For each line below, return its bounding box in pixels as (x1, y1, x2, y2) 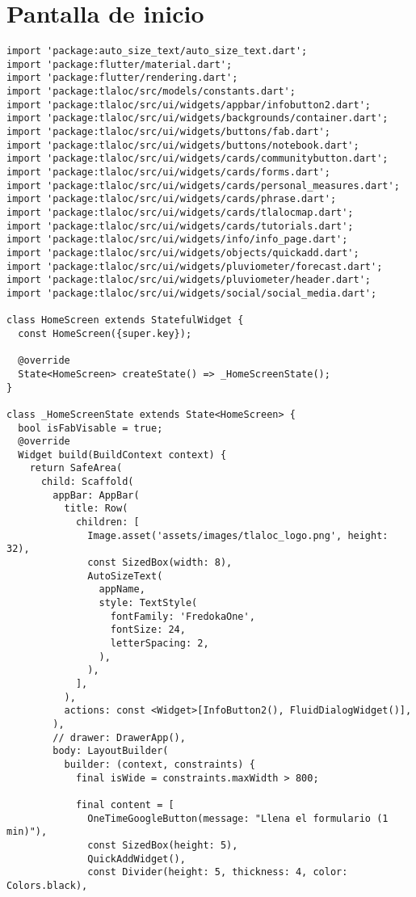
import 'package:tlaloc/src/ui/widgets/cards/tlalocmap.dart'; (6, 207, 354, 218)
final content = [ (75, 798, 174, 811)
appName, (99, 583, 145, 596)
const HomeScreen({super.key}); (18, 327, 192, 339)
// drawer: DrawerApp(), (53, 731, 186, 743)
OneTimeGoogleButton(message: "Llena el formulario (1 (87, 812, 389, 824)
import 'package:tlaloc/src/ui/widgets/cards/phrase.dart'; (6, 193, 337, 205)
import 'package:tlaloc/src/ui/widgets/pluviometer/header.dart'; (6, 274, 372, 286)
